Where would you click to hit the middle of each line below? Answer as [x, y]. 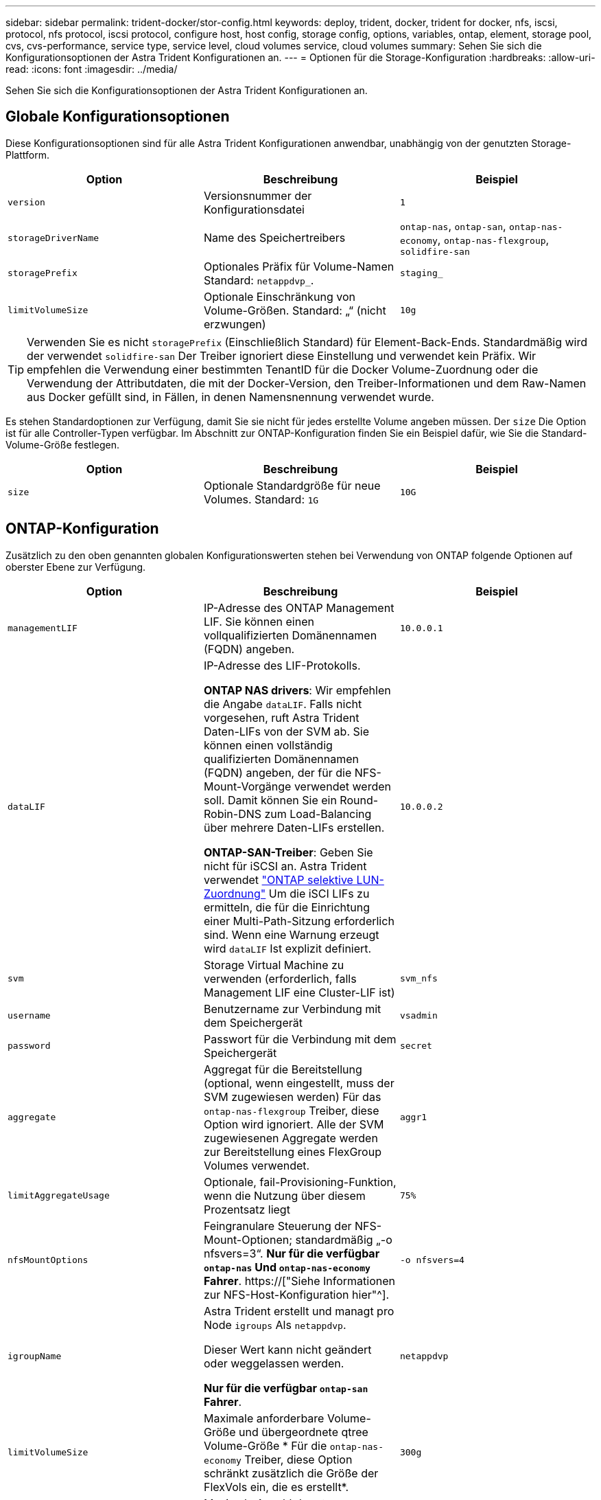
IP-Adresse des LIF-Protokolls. [282, 665]
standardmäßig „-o [344, 1239]
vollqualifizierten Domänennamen [290, 635]
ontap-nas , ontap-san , [453, 226]
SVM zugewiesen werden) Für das [292, 1096]
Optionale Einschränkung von [280, 296]
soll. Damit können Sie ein [270, 800]
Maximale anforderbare [264, 1418]
